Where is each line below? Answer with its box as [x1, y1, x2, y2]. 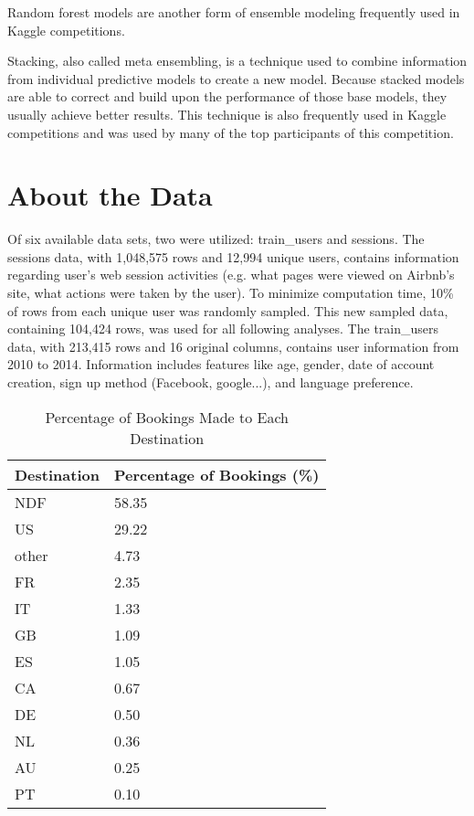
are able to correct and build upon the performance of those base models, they [7, 87, 448, 106]
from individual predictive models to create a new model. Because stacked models [7, 69, 465, 88]
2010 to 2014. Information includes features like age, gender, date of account [7, 355, 435, 374]
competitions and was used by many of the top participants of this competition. [7, 122, 454, 142]
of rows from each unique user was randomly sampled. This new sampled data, [7, 301, 448, 320]
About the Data [7, 176, 213, 214]
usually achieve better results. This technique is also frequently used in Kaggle [7, 104, 447, 123]
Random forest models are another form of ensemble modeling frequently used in [7, 3, 460, 21]
